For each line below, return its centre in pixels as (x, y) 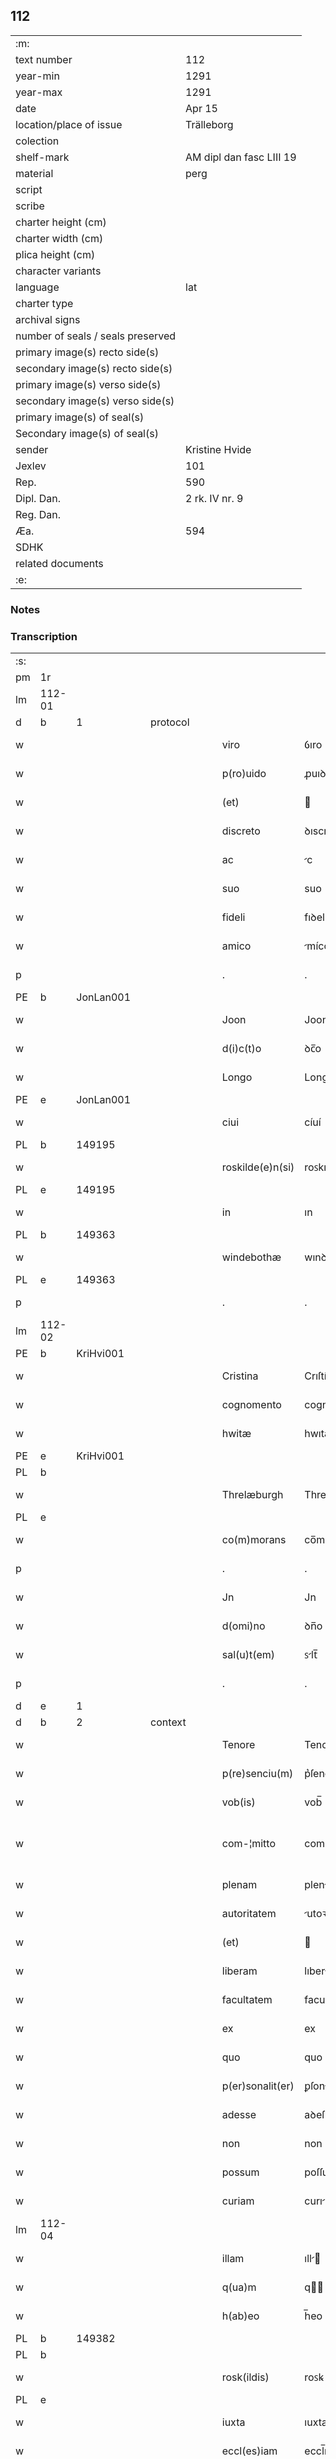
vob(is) (238, 1802)
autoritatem (249, 1914)
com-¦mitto (248, 1844)
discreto (241, 831)
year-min (37, 76)
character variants (58, 271)
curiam (238, 2201)
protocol (170, 722)
